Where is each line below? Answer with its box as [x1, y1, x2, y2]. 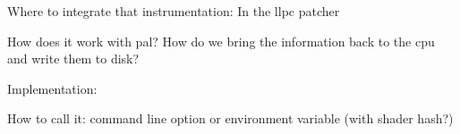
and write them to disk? [7, 49, 140, 68]
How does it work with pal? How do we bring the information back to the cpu [7, 31, 435, 50]
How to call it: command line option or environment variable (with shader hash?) [7, 109, 454, 128]
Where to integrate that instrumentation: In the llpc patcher [7, 2, 340, 20]
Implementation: [7, 79, 98, 97]
